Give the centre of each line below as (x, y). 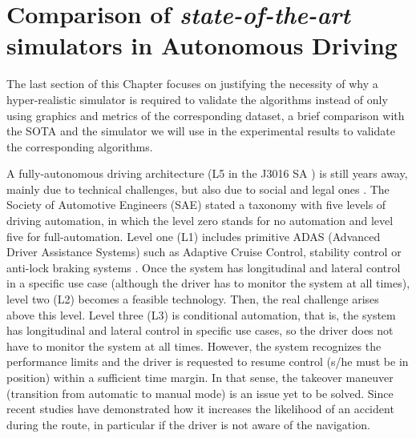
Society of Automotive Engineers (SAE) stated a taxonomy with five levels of (196, 205)
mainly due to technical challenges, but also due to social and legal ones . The (198, 189)
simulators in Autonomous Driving (202, 45)
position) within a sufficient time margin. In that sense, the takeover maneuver (200, 377)
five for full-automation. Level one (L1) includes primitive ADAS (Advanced (194, 236)
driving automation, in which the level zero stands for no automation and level (200, 221)
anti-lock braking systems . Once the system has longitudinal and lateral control (204, 267)
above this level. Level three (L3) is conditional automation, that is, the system (201, 314)
